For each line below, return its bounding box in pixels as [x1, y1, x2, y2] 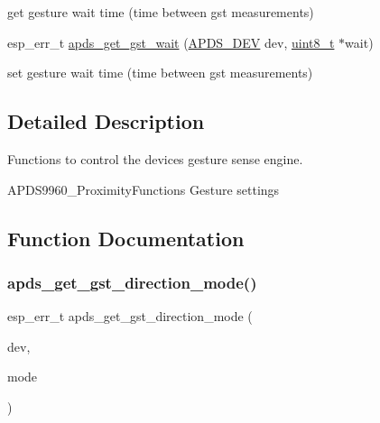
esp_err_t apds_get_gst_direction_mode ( [7, 307, 253, 326]
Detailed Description [7, 107, 205, 135]
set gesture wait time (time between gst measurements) [7, 63, 313, 82]
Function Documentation [7, 224, 245, 252]
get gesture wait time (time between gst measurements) [7, 3, 314, 21]
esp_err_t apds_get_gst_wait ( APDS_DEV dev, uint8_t [7, 32, 335, 51]
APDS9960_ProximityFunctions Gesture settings [7, 179, 280, 198]
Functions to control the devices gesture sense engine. [7, 149, 303, 168]
